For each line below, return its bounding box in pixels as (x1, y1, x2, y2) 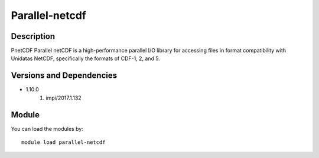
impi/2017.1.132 (45, 94, 82, 101)
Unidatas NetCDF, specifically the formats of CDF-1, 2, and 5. (11, 55, 161, 62)
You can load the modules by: (11, 125, 84, 132)
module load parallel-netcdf (21, 139, 106, 146)
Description (11, 31, 56, 41)
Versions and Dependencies (11, 71, 118, 81)
